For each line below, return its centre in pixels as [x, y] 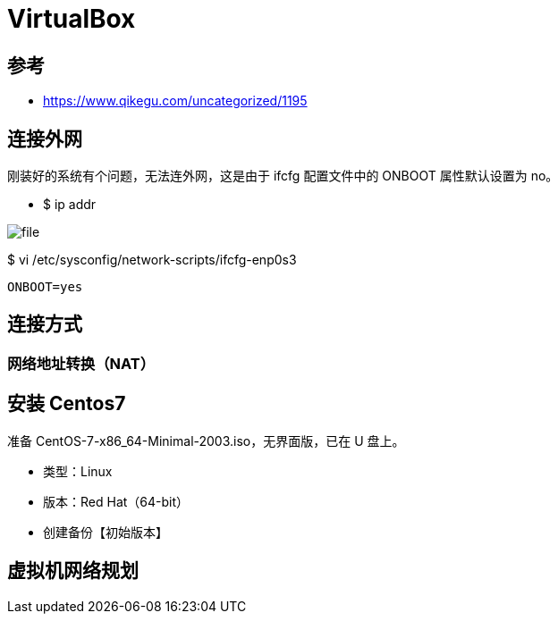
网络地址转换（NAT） [81, 363]
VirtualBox [72, 19]
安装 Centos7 [67, 404]
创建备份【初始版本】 [106, 532]
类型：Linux [78, 471]
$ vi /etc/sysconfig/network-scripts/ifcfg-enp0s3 [152, 260]
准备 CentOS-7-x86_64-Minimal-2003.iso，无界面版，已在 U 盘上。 [206, 441]
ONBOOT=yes [45, 287]
